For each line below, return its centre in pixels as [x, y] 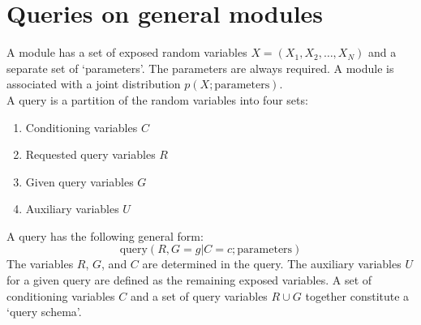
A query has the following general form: [105, 235]
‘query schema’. [44, 312]
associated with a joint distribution [94, 84]
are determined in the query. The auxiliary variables [272, 264]
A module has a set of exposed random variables [127, 52]
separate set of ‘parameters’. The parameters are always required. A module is [200, 68]
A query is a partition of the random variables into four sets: [157, 99]
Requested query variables [90, 154]
